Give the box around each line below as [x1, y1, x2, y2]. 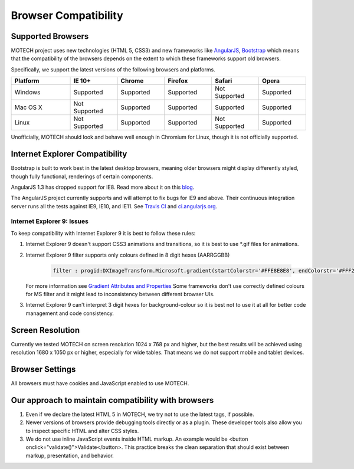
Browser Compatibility [11, 9, 123, 22]
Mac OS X [14, 103, 42, 111]
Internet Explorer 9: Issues [11, 217, 88, 225]
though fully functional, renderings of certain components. [11, 173, 153, 180]
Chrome [120, 77, 144, 85]
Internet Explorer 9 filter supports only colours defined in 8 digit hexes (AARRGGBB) [25, 251, 230, 258]
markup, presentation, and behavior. [25, 452, 114, 459]
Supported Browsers [11, 31, 89, 41]
